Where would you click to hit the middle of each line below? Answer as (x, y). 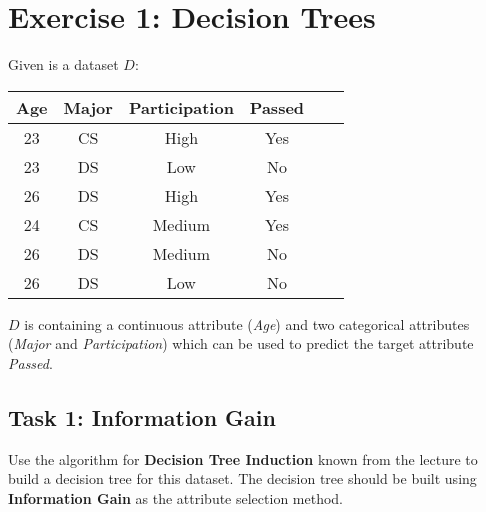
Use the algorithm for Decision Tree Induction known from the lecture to (243, 458)
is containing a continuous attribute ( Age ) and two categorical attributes (247, 323)
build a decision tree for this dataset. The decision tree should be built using (242, 478)
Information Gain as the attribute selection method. (176, 497)
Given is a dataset (63, 64)
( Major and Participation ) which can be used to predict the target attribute (241, 343)
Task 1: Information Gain (142, 416)
